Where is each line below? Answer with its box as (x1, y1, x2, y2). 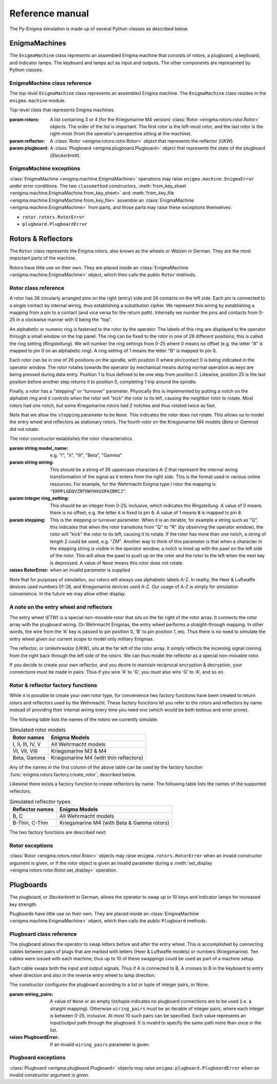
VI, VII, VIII (12, 747, 38, 755)
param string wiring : (9, 459, 54, 465)
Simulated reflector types (9, 798, 71, 805)
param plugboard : (9, 145, 49, 151)
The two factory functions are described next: (9, 829, 107, 836)
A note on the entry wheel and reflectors (9, 603, 113, 610)
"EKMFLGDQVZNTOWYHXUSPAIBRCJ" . (50, 488, 128, 494)
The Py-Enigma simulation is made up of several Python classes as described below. (9, 26, 189, 32)
